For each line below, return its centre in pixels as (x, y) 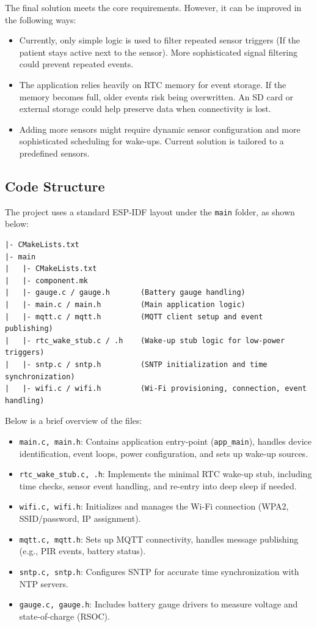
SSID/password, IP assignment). (80, 518)
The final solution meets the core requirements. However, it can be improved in (153, 7)
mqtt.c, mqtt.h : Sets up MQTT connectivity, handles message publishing (159, 539)
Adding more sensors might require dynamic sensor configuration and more (160, 129)
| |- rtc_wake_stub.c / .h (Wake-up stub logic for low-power (145, 340)
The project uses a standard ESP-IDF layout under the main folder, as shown (150, 211)
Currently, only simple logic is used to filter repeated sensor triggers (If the (160, 40)
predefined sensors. (54, 153)
